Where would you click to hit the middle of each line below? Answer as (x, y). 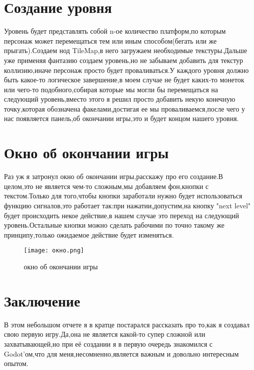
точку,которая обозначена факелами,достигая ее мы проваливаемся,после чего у (125, 108)
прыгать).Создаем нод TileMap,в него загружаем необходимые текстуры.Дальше (126, 50)
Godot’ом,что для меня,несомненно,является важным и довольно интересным (122, 353)
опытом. (16, 363)
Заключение (42, 300)
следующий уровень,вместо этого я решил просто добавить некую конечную (120, 99)
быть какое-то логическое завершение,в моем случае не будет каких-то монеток (124, 80)
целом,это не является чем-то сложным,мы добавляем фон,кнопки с (106, 186)
